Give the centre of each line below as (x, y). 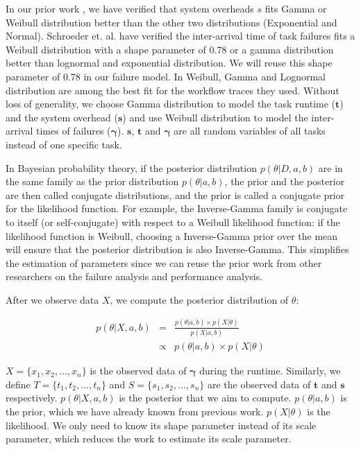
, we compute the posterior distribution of (199, 299)
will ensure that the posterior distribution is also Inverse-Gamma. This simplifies (177, 249)
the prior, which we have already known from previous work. (135, 411)
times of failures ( (74, 131)
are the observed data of (259, 384)
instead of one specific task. (64, 144)
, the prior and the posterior (285, 181)
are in (330, 167)
